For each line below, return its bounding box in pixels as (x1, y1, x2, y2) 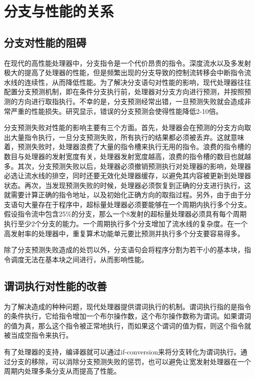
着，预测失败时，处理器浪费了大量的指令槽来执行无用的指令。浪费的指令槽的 (4, 141, 251, 152)
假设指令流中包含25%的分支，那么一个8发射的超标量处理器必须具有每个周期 (4, 209, 247, 219)
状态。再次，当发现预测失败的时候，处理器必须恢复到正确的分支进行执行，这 (4, 180, 251, 190)
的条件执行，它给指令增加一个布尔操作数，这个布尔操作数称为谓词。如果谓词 (4, 311, 251, 321)
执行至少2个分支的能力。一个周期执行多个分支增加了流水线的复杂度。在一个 (4, 218, 248, 229)
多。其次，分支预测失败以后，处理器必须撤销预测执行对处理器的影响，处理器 (4, 161, 251, 171)
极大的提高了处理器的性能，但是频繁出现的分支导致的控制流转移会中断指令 (4, 67, 244, 78)
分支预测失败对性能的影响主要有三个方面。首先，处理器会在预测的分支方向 (4, 122, 244, 133)
